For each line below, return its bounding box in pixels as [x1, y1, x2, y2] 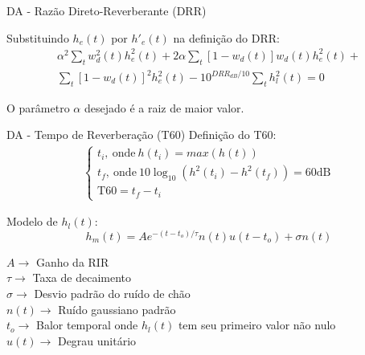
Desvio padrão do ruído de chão [34, 284, 191, 301]
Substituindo [6, 29, 69, 46]
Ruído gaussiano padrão [58, 300, 176, 317]
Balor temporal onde [36, 316, 138, 333]
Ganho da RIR [35, 253, 109, 270]
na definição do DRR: [173, 29, 280, 46]
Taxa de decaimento [32, 269, 132, 286]
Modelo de [6, 213, 58, 230]
